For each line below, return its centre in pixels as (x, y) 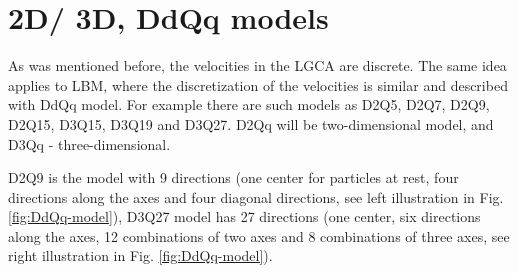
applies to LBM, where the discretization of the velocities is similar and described (258, 84)
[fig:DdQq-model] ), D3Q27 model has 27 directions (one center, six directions (244, 216)
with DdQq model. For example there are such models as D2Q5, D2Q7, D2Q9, (249, 104)
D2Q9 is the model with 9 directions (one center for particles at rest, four (233, 177)
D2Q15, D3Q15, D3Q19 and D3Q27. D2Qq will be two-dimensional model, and (251, 123)
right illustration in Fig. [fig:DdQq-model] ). (140, 255)
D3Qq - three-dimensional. (89, 143)
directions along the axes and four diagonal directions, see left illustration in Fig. (256, 196)
